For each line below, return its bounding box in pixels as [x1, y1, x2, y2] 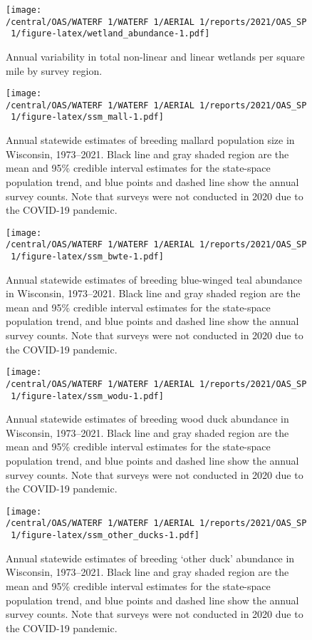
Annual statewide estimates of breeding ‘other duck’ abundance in [6, 550, 295, 565]
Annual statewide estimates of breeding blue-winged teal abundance [6, 272, 302, 287]
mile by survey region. [6, 63, 103, 78]
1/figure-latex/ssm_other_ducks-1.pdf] [11, 530, 200, 541]
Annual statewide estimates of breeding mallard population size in [6, 133, 295, 148]
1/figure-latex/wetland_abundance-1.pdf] [11, 29, 210, 39]
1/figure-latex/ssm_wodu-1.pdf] [11, 391, 164, 401]
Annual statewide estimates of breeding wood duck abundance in [6, 411, 289, 426]
